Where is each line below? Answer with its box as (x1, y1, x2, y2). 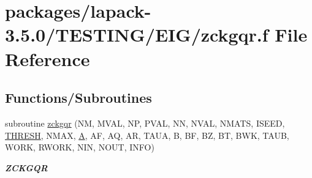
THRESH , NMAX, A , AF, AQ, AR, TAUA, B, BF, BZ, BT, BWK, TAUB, (5, 128, 289, 141)
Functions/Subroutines (5, 88, 152, 107)
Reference (5, 46, 90, 71)
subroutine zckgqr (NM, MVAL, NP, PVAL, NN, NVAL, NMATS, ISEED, (5, 116, 285, 129)
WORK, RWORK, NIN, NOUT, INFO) (5, 141, 154, 154)
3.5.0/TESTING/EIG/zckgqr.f (5, 22, 268, 47)
